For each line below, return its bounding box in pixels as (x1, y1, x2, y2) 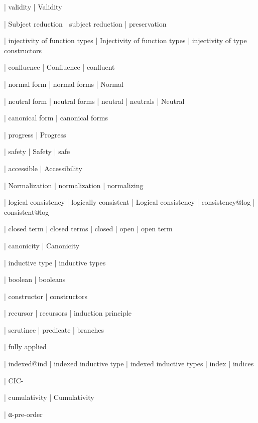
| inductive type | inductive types (4, 257, 106, 267)
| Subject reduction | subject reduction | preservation (4, 18, 167, 29)
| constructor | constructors (4, 291, 88, 301)
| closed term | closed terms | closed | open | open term (4, 223, 173, 234)
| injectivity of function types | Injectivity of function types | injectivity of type (4, 35, 247, 46)
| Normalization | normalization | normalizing (4, 180, 144, 190)
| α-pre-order (4, 408, 43, 419)
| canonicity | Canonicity (4, 240, 80, 250)
